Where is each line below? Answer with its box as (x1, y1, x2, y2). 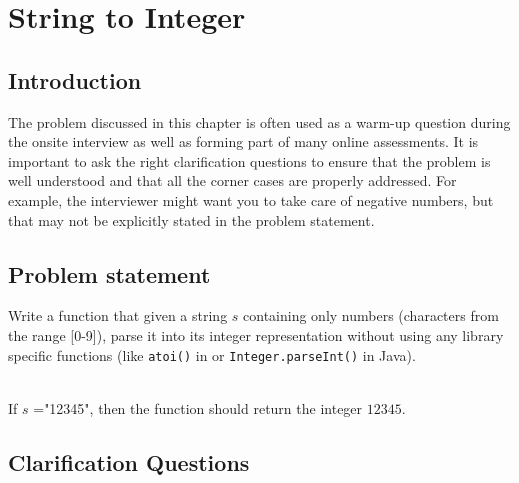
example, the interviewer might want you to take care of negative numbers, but (8, 189, 494, 210)
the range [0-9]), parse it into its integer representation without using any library (8, 324, 504, 345)
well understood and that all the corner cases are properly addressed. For (8, 170, 457, 191)
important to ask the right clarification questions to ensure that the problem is (8, 150, 491, 171)
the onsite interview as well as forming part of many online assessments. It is (8, 131, 479, 152)
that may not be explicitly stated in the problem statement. (8, 209, 375, 230)
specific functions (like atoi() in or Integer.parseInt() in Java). (8, 344, 416, 365)
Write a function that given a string (8, 305, 228, 326)
